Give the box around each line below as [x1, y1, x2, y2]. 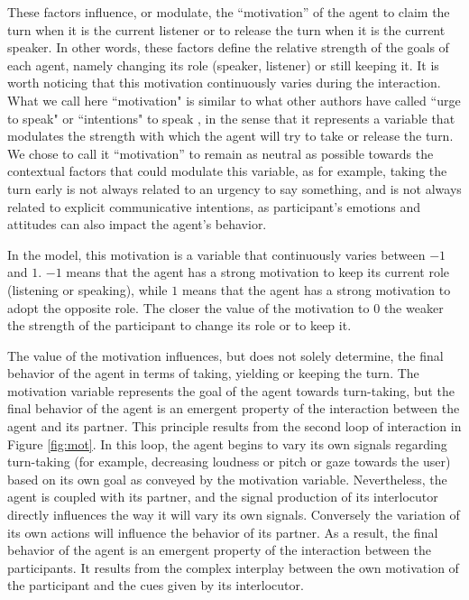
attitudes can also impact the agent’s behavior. [7, 215, 267, 234]
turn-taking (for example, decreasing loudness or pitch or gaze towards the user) [7, 452, 451, 471]
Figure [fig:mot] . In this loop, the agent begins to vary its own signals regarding [7, 434, 447, 453]
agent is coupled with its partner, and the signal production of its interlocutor [7, 487, 438, 506]
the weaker [383, 298, 444, 317]
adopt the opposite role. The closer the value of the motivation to [7, 298, 370, 317]
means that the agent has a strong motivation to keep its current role [66, 263, 450, 282]
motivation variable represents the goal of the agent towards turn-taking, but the [7, 381, 455, 400]
